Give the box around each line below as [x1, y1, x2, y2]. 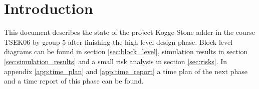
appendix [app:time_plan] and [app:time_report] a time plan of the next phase [4, 66, 247, 76]
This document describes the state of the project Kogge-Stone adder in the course [4, 27, 255, 37]
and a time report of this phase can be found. [4, 76, 144, 86]
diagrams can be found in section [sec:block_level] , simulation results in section [4, 46, 248, 57]
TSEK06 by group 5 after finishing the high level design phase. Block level [4, 36, 233, 47]
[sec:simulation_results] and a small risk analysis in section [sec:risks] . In [4, 56, 227, 66]
